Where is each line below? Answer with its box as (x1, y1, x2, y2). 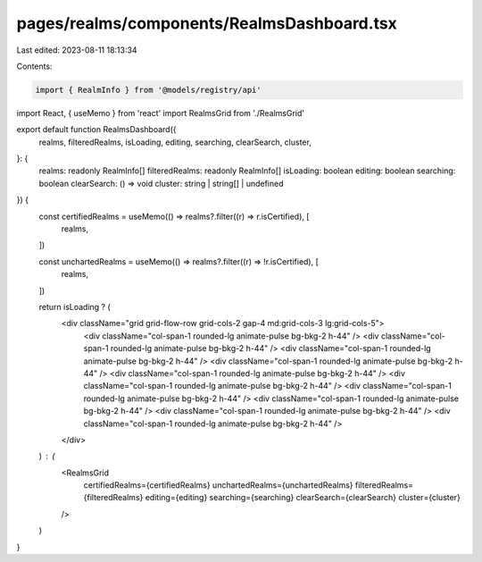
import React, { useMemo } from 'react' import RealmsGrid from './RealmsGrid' (16, 107, 305, 118)
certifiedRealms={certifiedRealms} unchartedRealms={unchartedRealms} (83, 480, 353, 491)
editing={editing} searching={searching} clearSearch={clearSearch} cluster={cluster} (145, 492, 461, 503)
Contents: (16, 61, 53, 71)
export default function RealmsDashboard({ (16, 124, 178, 135)
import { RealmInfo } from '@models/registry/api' (35, 85, 262, 95)
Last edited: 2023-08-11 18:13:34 (16, 45, 137, 55)
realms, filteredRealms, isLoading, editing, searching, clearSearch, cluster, (38, 137, 312, 147)
